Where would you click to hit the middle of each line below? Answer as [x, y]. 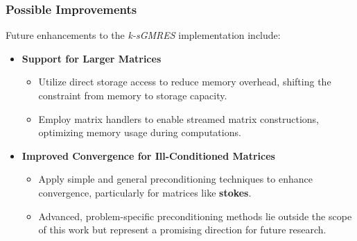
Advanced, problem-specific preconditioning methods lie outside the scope [195, 216]
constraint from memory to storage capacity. [133, 95]
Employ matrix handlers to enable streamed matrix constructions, [178, 118]
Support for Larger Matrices [92, 58]
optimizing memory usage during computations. [140, 132]
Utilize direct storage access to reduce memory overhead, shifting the [185, 82]
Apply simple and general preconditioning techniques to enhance [175, 179]
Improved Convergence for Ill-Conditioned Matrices [148, 155]
